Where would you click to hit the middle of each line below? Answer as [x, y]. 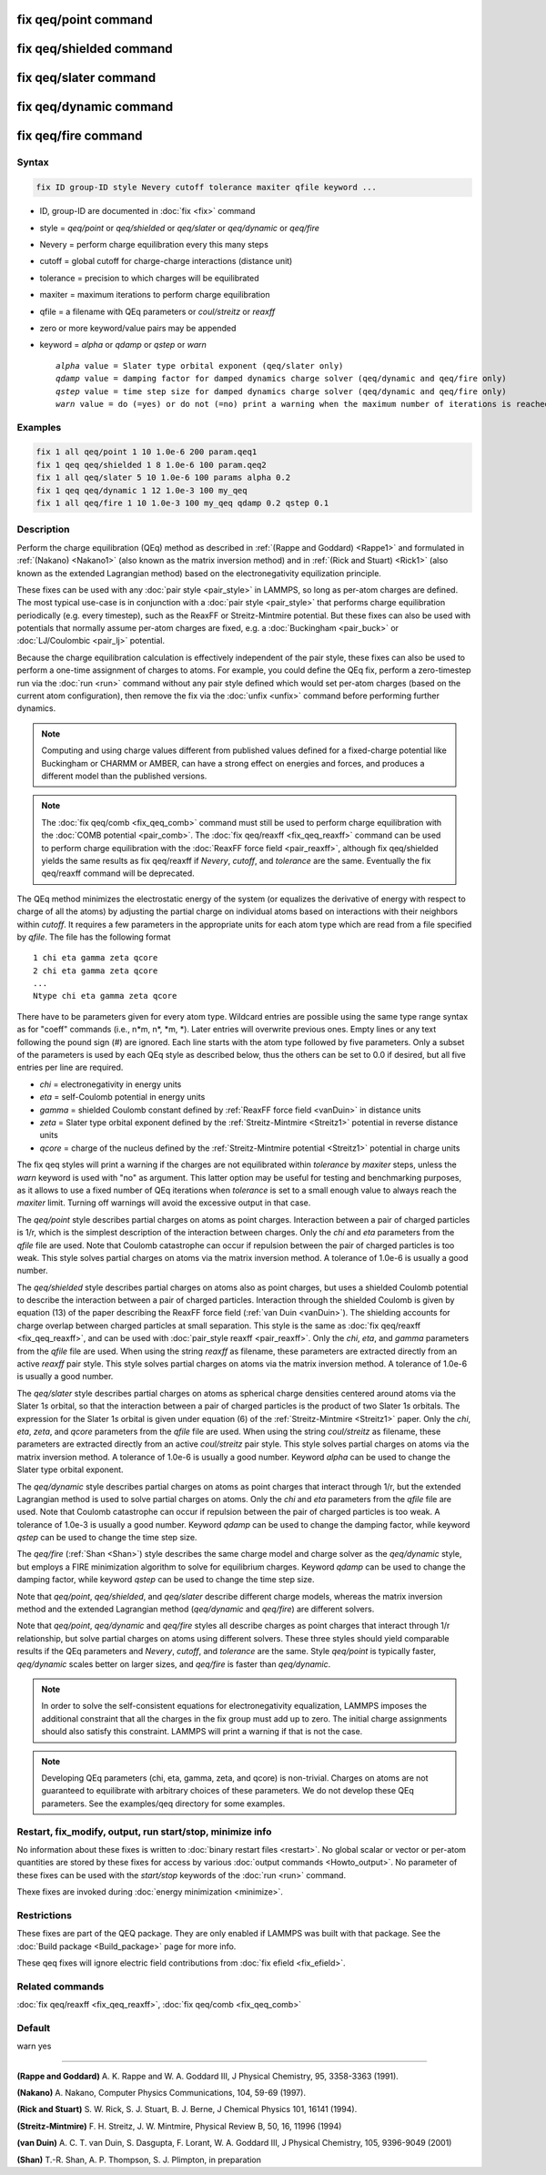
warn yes [34, 2046]
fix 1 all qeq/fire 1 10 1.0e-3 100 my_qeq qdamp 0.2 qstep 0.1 [182, 503]
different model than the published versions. [124, 776]
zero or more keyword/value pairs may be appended [138, 328]
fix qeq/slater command [86, 78]
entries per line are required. [70, 1067]
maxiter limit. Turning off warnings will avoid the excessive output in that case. [164, 1203]
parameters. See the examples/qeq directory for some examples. [163, 1804]
